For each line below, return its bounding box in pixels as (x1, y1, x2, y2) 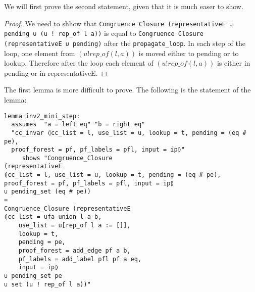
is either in (217, 58, 250, 68)
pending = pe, (18, 238, 66, 246)
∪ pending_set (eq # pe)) (4, 188, 91, 196)
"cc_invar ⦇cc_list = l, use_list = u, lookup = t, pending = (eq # (11, 129, 246, 136)
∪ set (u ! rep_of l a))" (4, 280, 91, 288)
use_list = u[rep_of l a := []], (18, 222, 131, 229)
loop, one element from (4, 47, 75, 58)
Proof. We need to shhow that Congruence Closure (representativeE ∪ (4, 18, 233, 28)
